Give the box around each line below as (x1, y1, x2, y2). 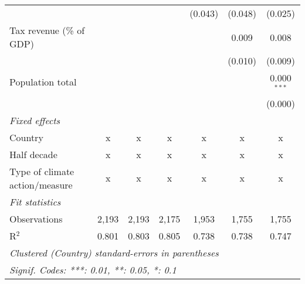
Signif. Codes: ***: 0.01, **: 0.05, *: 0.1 (9, 262, 177, 276)
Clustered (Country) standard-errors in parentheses (9, 245, 219, 259)
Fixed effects (9, 113, 60, 127)
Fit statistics (9, 194, 61, 208)
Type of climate (9, 164, 74, 178)
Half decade (9, 147, 57, 161)
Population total (9, 75, 77, 89)
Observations (9, 211, 63, 225)
